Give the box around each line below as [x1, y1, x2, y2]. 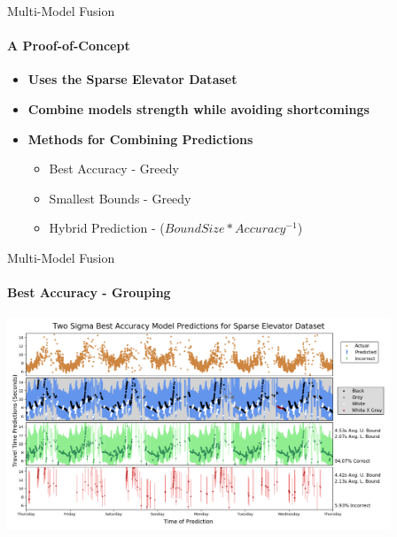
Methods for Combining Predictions [27, 129, 253, 148]
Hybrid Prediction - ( [49, 219, 165, 237]
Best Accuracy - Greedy [49, 159, 179, 178]
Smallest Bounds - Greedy [49, 188, 191, 207]
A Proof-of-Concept [7, 36, 130, 55]
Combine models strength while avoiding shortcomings [27, 99, 370, 118]
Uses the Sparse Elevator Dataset [27, 70, 237, 88]
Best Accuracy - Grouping [7, 283, 171, 302]
